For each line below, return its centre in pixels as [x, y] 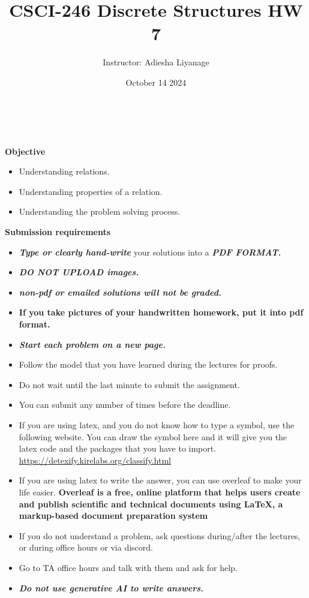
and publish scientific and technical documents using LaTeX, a [151, 504]
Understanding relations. [64, 171]
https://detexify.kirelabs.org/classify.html [95, 460]
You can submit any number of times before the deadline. [125, 405]
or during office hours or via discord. [86, 547]
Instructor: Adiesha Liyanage [156, 62]
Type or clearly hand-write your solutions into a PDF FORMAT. [150, 252]
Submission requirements [58, 232]
